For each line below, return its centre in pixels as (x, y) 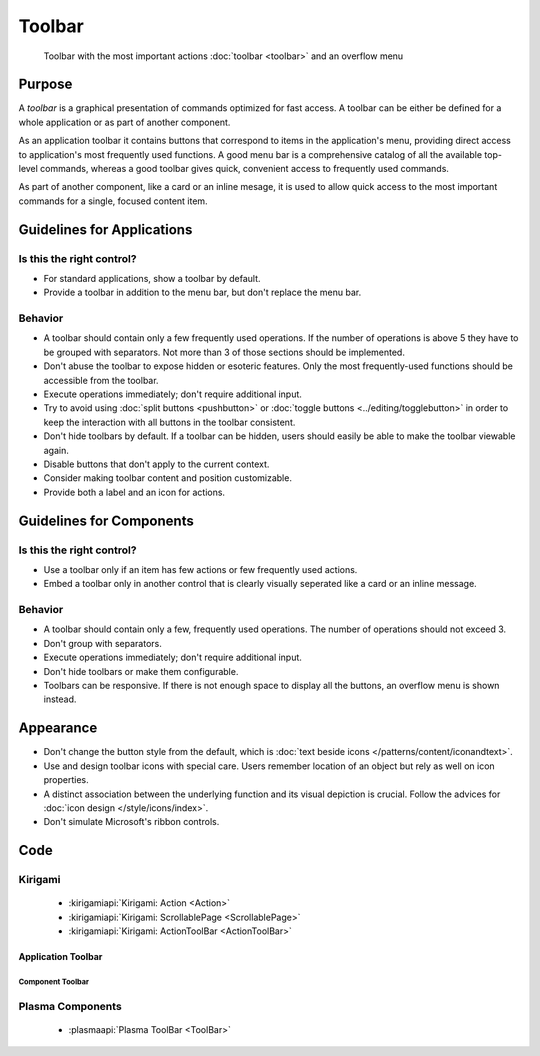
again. (56, 450)
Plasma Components (70, 1006)
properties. (66, 780)
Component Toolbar (54, 981)
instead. (60, 699)
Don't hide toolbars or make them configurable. (141, 671)
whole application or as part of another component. (124, 122)
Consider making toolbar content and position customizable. (167, 478)
